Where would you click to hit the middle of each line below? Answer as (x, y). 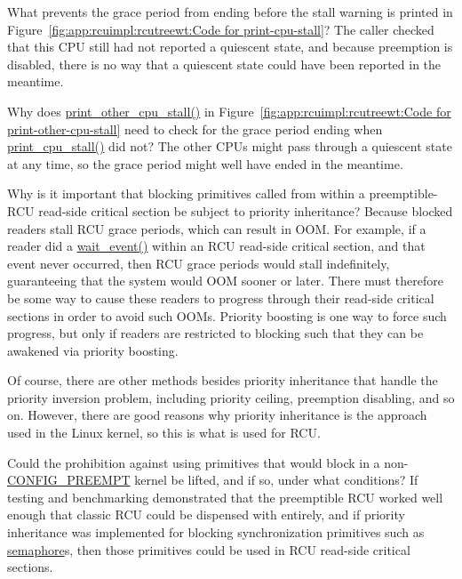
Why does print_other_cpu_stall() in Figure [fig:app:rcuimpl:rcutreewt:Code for (229, 111)
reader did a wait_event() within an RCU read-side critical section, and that (216, 246)
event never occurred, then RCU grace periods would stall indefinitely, (199, 263)
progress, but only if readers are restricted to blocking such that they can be (215, 333)
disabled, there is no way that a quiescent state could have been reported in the (224, 64)
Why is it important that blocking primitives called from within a (186, 193)
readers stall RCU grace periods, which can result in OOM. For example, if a (217, 228)
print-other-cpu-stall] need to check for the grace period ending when (195, 129)
